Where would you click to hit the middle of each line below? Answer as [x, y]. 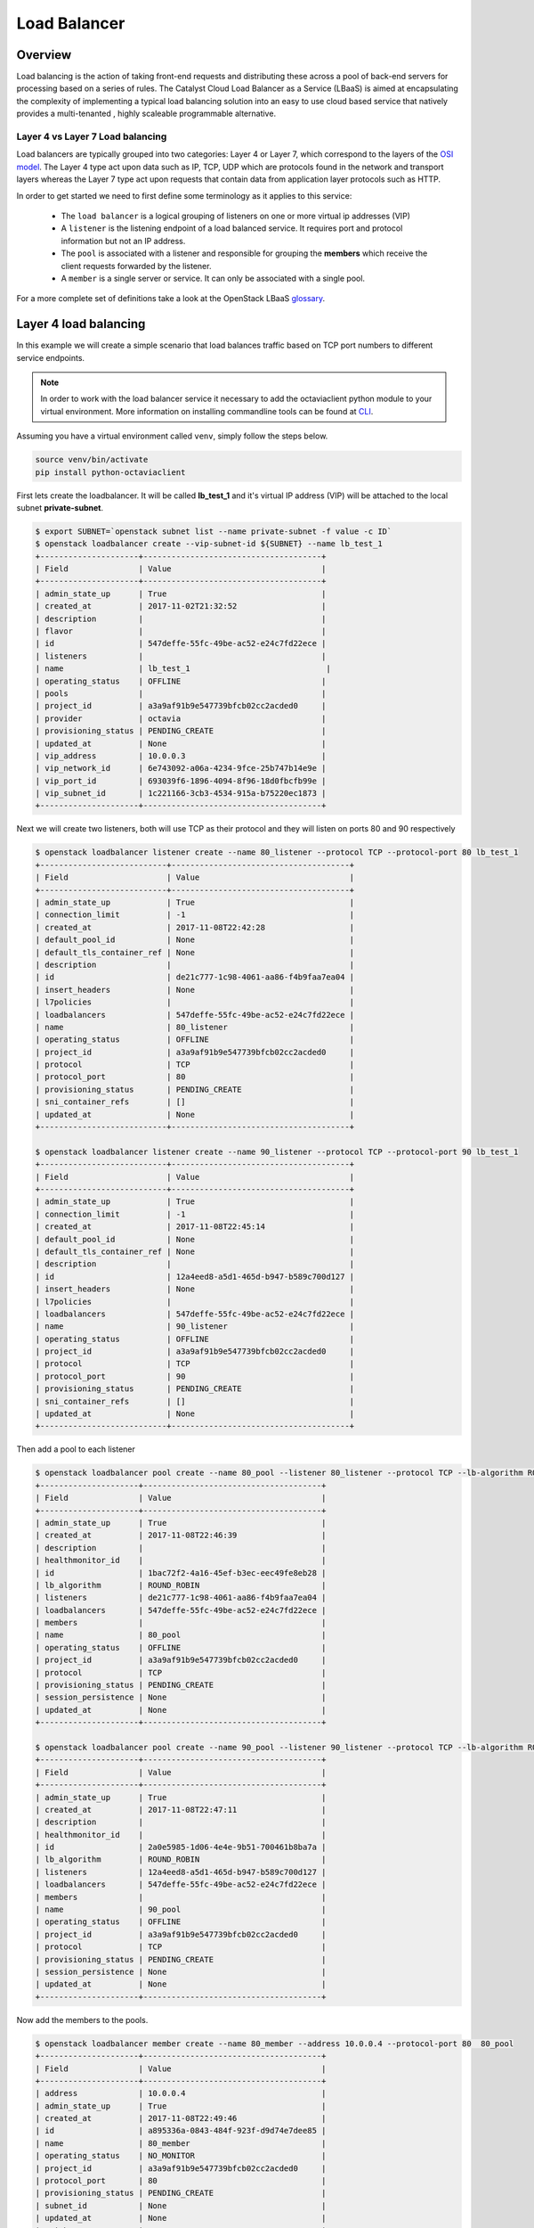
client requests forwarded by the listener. [136, 266]
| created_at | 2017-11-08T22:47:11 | [181, 1810]
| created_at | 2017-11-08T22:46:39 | [181, 1536]
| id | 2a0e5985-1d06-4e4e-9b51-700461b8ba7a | [181, 1847]
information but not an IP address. [123, 241]
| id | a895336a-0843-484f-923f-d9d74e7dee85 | [181, 2131]
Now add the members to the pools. [82, 2019]
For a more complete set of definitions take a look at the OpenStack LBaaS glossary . [171, 299]
